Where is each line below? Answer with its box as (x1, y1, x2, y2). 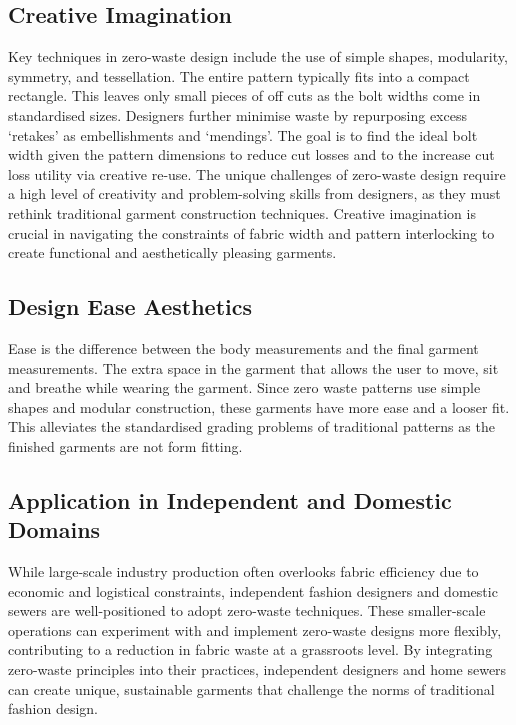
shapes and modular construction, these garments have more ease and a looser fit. (8, 396, 510, 417)
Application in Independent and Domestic (8, 484, 452, 515)
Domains (8, 514, 101, 545)
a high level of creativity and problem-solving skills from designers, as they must (8, 183, 501, 204)
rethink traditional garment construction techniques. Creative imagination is (8, 202, 476, 223)
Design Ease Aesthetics (8, 291, 253, 322)
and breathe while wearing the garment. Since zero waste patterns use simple (8, 377, 481, 398)
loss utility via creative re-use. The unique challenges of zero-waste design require (8, 163, 506, 184)
